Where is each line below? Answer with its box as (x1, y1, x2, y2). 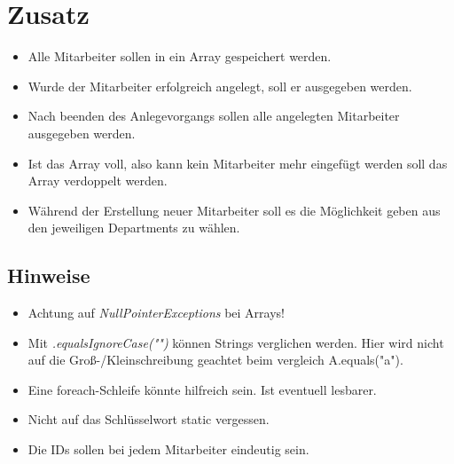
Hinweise (7, 262, 90, 289)
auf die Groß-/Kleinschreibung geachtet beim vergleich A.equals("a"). (27, 350, 403, 369)
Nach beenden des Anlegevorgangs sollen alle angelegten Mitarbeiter (27, 106, 400, 125)
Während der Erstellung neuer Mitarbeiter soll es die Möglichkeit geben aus (27, 201, 441, 219)
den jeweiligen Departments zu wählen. (27, 218, 240, 237)
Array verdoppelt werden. (27, 171, 168, 190)
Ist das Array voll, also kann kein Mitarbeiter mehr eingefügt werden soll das (27, 153, 448, 172)
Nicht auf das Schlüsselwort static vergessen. (27, 410, 270, 429)
